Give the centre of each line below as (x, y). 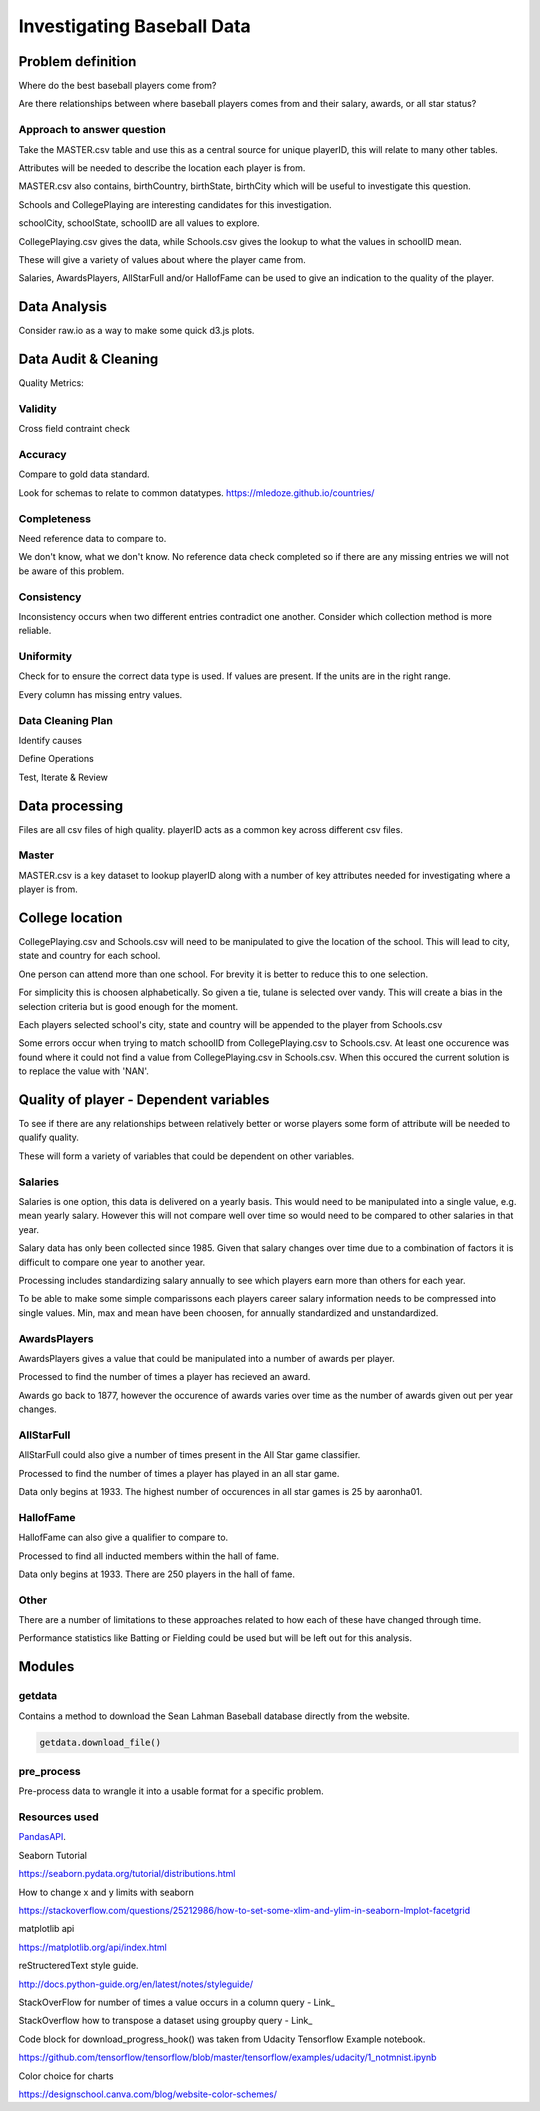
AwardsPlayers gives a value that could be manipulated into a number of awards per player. (206, 1358)
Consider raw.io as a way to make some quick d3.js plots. (136, 331)
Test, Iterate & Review (63, 777)
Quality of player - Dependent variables (144, 1099)
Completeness (55, 518)
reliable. (35, 631)
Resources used (58, 1817)
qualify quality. (49, 1137)
